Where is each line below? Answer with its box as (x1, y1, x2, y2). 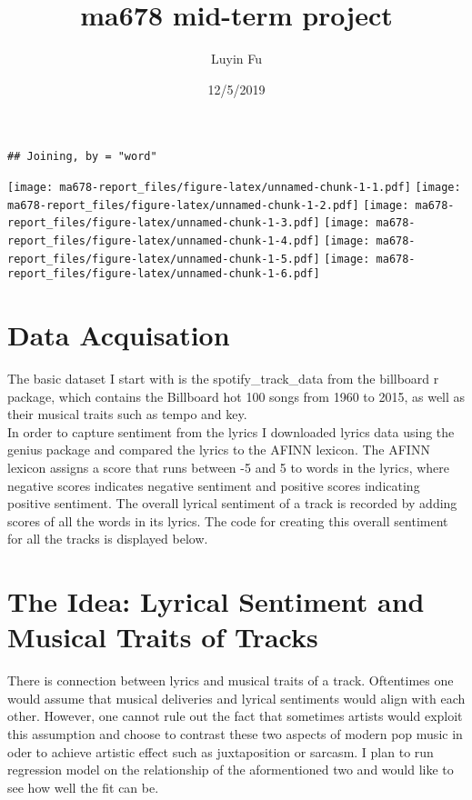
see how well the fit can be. (7, 777, 159, 796)
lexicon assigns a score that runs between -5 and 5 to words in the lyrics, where (7, 458, 450, 476)
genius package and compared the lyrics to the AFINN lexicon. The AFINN (7, 440, 430, 459)
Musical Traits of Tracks (7, 618, 318, 655)
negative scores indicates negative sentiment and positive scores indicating (7, 475, 420, 495)
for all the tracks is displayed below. (7, 529, 208, 548)
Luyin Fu (210, 49, 263, 68)
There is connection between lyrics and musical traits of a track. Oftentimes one (7, 671, 454, 690)
